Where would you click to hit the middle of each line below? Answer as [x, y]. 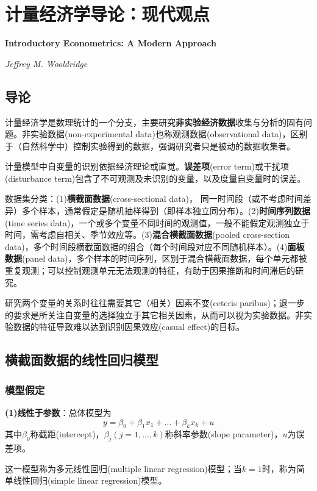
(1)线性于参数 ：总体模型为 [58, 413]
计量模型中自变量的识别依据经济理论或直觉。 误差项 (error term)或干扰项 [147, 166]
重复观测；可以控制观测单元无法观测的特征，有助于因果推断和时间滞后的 [150, 271]
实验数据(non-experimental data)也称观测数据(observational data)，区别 [169, 134]
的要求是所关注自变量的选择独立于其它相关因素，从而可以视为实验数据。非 [154, 314]
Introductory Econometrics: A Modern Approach [111, 43]
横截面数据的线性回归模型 [82, 360]
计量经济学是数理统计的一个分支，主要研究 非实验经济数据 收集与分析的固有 [154, 122]
